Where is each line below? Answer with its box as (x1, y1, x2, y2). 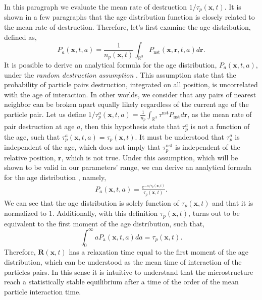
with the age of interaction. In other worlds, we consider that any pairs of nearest (4, 89, 256, 99)
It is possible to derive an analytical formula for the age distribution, (4, 59, 217, 70)
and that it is (212, 197, 253, 208)
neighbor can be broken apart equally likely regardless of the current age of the (4, 99, 249, 109)
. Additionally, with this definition (52, 208, 158, 218)
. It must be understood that (135, 131, 224, 142)
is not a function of (190, 121, 250, 132)
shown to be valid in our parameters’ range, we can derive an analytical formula (4, 162, 251, 172)
